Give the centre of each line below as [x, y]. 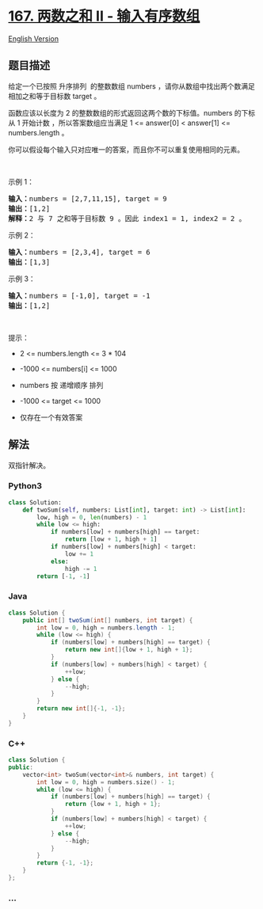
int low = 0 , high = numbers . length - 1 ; [106, 628]
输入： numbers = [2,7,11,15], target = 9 [88, 198]
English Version [34, 38]
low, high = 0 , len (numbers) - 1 [92, 517]
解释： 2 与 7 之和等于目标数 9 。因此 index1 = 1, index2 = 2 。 [127, 218]
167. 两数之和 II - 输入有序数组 [104, 16]
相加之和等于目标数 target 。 [55, 96]
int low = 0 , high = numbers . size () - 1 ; [106, 782]
